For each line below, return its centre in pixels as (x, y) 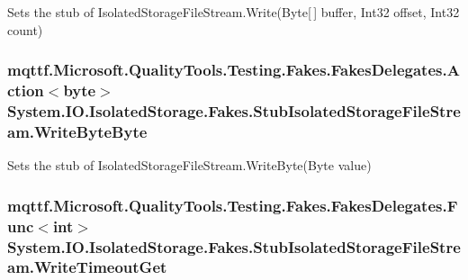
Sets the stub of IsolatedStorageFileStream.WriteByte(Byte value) (189, 165)
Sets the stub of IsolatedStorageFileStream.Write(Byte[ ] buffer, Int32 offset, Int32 (234, 12)
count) (25, 29)
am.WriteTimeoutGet (87, 267)
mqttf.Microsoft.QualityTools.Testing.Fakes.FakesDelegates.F (233, 205)
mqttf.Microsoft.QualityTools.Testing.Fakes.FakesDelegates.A (234, 70)
